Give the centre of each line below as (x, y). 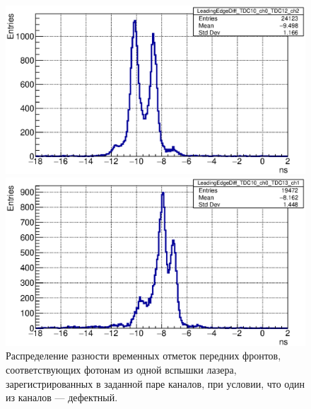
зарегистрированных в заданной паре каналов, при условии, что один (155, 383)
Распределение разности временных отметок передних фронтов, (143, 356)
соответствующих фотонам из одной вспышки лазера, (121, 369)
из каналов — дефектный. (62, 397)
